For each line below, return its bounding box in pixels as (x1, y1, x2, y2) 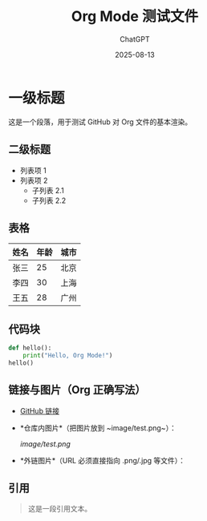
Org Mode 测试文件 (71, 7, 199, 26)
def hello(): (8, 344, 52, 353)
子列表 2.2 (31, 196, 67, 205)
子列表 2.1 (31, 185, 64, 195)
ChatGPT (120, 34, 150, 44)
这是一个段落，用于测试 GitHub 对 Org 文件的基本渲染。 (8, 117, 193, 127)
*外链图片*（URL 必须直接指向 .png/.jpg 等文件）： (19, 455, 186, 465)
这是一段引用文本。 (27, 504, 92, 514)
